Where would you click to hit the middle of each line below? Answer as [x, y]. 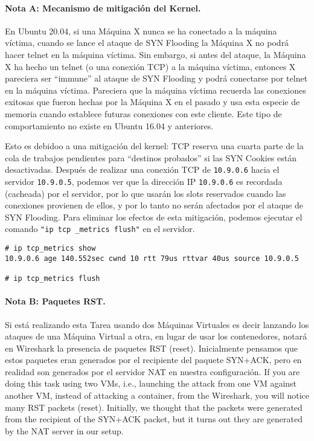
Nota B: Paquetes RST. [55, 301]
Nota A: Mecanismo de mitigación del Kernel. [103, 8]
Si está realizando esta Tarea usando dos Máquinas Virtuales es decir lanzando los [157, 324]
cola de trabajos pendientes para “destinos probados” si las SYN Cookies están [151, 157]
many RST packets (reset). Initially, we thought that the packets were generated [154, 407]
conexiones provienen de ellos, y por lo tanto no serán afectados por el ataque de [154, 205]
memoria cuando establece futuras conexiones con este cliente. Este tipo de [143, 113]
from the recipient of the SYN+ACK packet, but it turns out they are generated [154, 419]
